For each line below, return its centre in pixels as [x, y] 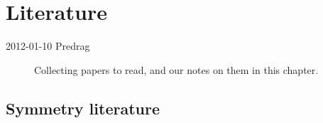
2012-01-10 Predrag [48, 46]
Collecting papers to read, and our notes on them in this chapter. [176, 69]
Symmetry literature [83, 108]
